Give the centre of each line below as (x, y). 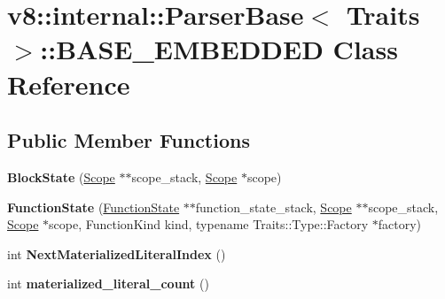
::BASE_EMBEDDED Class (219, 49)
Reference (69, 84)
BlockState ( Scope (61, 176)
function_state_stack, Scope (273, 207)
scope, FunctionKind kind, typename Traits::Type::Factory (209, 224)
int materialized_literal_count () (108, 284)
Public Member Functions (129, 140)
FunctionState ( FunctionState (94, 207)
